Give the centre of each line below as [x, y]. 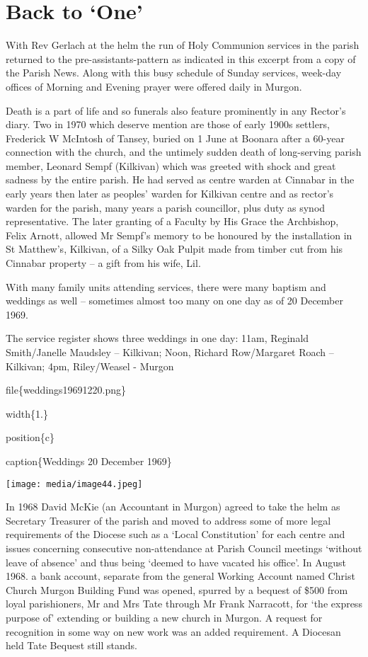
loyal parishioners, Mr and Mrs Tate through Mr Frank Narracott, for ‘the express [184, 604]
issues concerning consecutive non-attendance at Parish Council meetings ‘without [184, 548]
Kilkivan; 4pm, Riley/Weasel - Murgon [90, 366]
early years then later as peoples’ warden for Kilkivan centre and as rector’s [170, 194]
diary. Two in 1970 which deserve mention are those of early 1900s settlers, [168, 124]
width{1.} [27, 413]
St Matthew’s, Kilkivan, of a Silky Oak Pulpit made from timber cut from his [174, 249]
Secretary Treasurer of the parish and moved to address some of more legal [168, 520]
